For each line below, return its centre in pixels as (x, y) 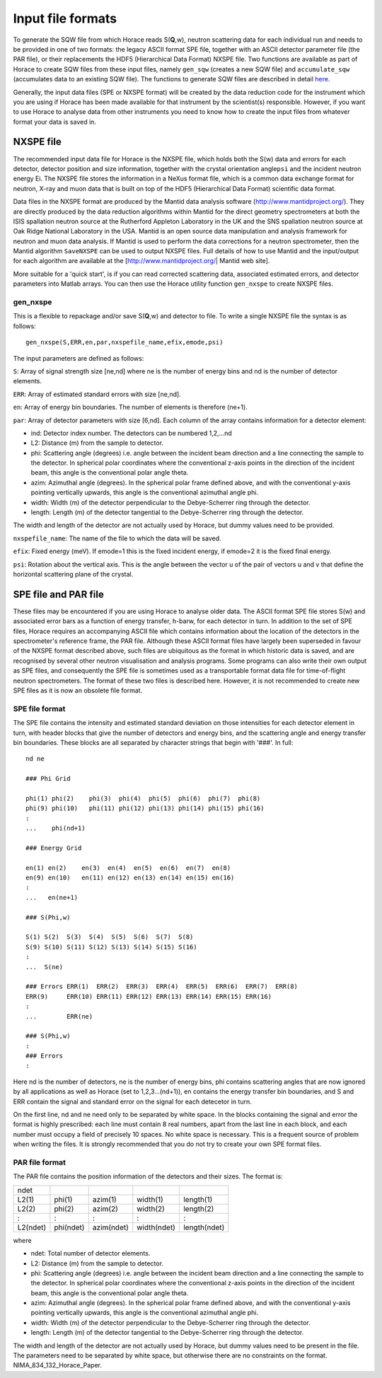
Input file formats (65, 18)
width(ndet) (156, 1227)
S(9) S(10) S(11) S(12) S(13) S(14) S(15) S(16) (111, 947)
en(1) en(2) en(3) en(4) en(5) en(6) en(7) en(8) (128, 868)
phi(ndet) (69, 1227)
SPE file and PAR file (58, 594)
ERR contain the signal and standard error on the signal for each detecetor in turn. (132, 1101)
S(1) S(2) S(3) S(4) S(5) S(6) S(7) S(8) (110, 937)
